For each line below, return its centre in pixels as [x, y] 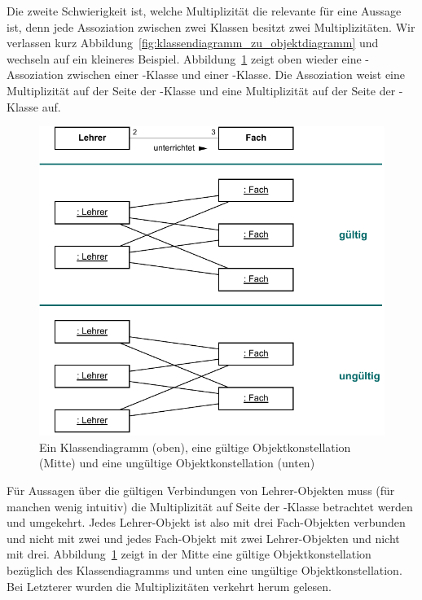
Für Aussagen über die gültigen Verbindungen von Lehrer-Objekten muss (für [201, 491]
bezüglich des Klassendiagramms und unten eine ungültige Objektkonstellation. [204, 570]
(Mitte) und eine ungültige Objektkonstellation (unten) [177, 463]
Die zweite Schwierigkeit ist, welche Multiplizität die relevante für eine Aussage [204, 11]
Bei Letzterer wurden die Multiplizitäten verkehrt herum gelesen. [169, 586]
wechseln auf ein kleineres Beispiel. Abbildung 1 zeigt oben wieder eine [184, 58]
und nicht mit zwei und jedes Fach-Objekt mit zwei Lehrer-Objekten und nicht [203, 538]
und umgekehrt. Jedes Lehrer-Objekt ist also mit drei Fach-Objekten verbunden [206, 522]
